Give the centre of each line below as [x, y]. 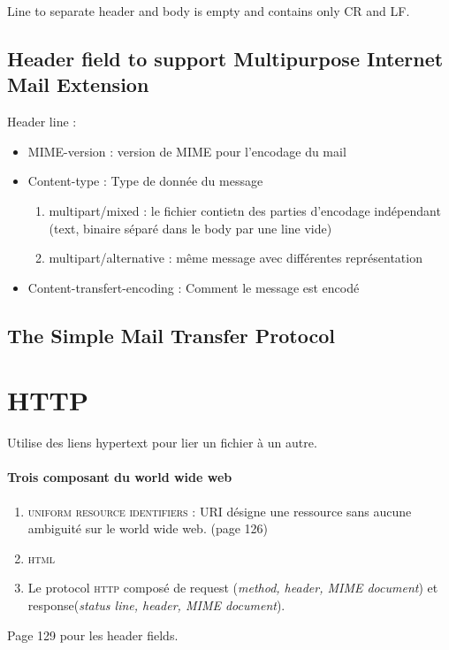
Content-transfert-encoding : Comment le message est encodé [194, 287]
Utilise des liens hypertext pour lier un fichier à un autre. [162, 443]
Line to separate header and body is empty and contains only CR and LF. [209, 11]
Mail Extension [78, 84]
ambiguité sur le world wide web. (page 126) [148, 528]
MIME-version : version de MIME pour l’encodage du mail [187, 151]
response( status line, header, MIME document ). [156, 605]
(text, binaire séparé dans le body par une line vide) [190, 228]
